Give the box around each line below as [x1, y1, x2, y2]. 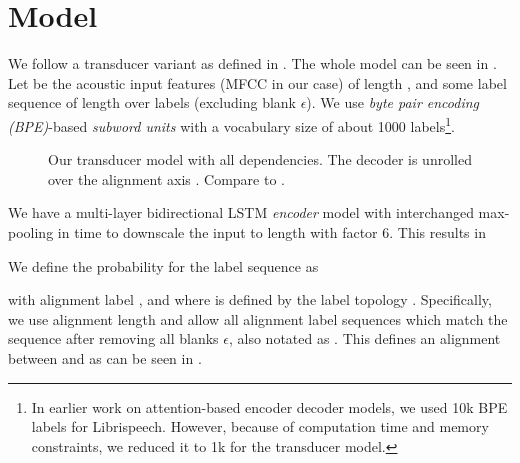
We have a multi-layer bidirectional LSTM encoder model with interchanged [8, 202, 474, 223]
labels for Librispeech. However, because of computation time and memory [31, 416, 489, 437]
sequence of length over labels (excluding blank [8, 92, 296, 113]
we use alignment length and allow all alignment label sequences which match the [8, 308, 508, 329]
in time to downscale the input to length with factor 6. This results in [57, 221, 486, 242]
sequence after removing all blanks [8, 328, 219, 349]
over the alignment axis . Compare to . [48, 168, 285, 189]
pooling [8, 221, 54, 242]
